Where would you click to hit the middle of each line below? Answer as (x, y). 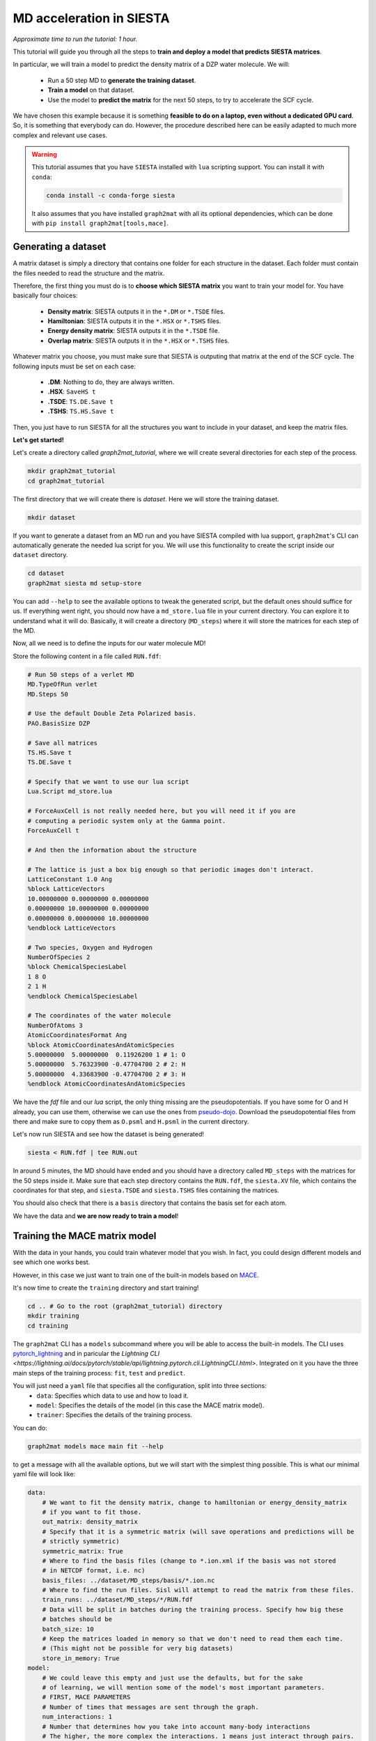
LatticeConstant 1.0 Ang (70, 879)
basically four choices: (45, 295)
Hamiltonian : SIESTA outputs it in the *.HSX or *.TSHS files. (134, 321)
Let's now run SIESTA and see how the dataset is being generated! (109, 1134)
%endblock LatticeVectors (72, 928)
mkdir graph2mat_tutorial (72, 471)
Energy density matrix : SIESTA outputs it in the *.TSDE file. (134, 331)
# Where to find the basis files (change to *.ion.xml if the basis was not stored (189, 1561)
